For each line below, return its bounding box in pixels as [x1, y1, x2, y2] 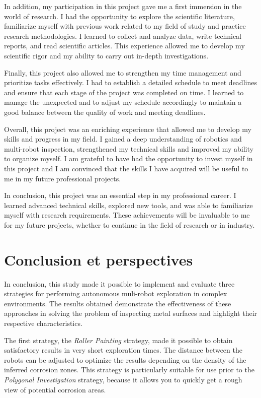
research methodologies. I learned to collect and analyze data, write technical [4, 30, 241, 41]
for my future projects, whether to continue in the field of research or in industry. [4, 219, 255, 230]
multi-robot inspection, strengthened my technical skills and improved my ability [4, 143, 253, 154]
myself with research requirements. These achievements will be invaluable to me [4, 210, 250, 220]
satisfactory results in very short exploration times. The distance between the [4, 345, 242, 355]
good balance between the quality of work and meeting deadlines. [4, 106, 206, 117]
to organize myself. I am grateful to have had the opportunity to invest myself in [4, 153, 253, 164]
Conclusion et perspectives [4, 249, 193, 270]
